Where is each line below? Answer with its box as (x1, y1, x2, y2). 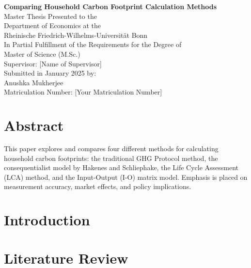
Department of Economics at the (4, 20, 101, 31)
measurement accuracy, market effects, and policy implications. (4, 181, 191, 191)
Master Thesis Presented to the (4, 11, 97, 21)
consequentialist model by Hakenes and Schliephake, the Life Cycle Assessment (4, 162, 239, 173)
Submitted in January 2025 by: (4, 68, 96, 78)
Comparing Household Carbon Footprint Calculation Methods (4, 1, 217, 11)
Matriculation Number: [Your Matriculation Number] (4, 87, 162, 97)
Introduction (4, 210, 90, 230)
